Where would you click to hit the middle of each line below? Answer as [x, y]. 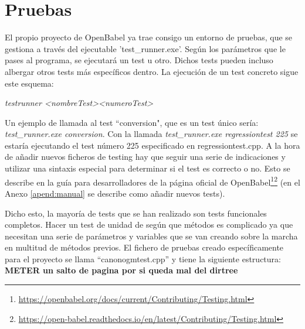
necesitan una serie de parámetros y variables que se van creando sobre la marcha [151, 236]
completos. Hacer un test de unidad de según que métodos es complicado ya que [149, 225]
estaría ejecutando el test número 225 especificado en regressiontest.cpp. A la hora [152, 145]
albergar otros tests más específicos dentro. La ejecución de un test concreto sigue [152, 71]
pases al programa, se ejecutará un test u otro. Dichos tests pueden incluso [139, 60]
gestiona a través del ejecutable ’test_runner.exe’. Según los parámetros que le [145, 48]
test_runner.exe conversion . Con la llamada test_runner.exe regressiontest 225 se [151, 134]
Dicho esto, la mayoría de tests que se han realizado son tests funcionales [136, 213]
